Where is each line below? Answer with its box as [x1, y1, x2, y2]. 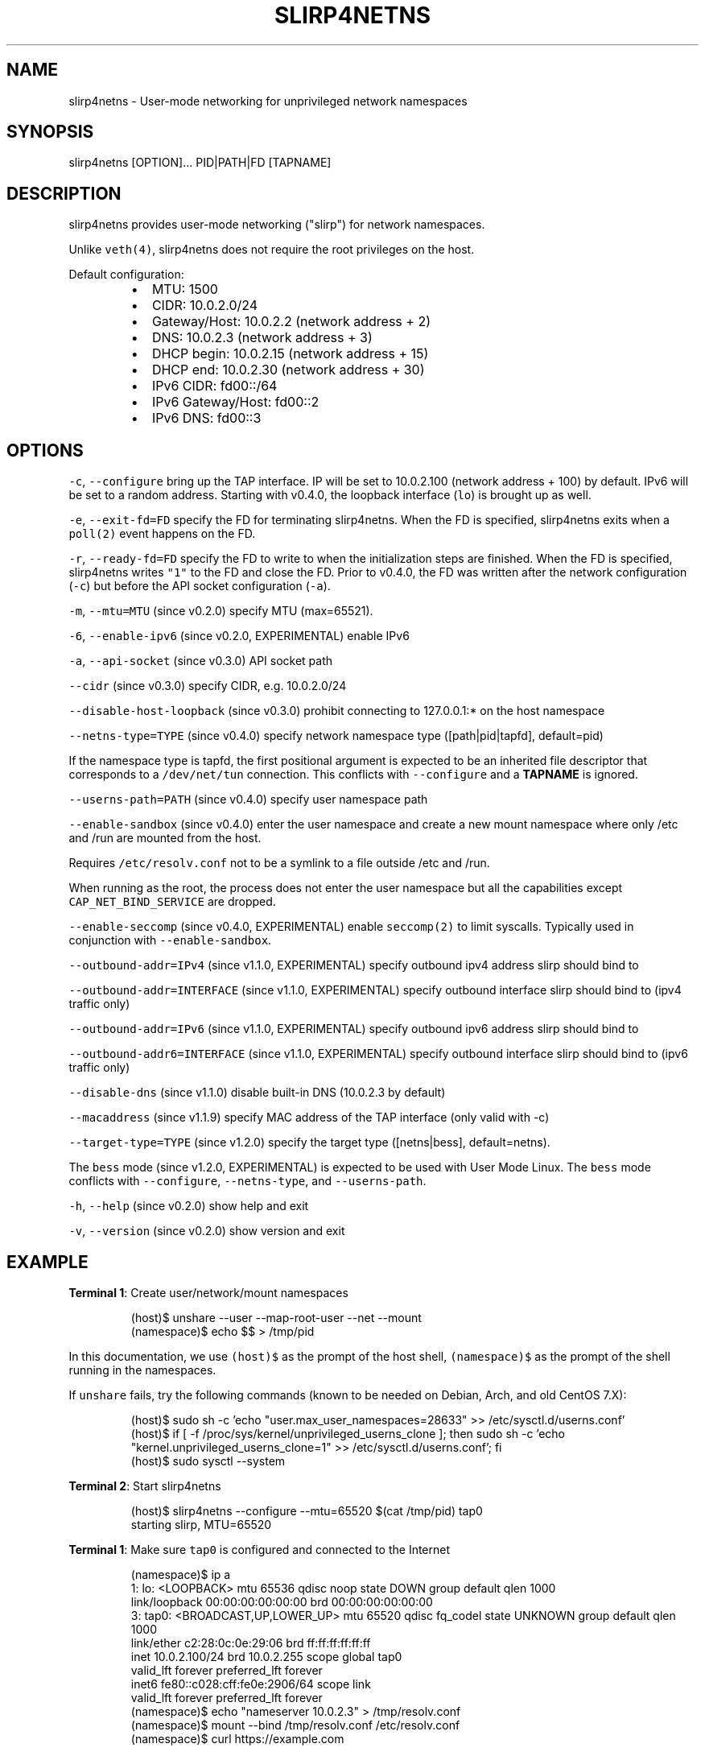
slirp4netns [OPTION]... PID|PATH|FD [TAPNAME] [68, 155, 332, 170]
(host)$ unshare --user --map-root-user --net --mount [130, 1310, 422, 1324]
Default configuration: [68, 267, 184, 282]
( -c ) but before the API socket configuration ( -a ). [68, 579, 331, 593]
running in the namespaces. [68, 1362, 216, 1377]
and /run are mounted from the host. [68, 831, 262, 845]
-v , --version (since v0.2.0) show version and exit [68, 1224, 345, 1238]
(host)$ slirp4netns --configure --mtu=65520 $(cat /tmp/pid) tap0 [130, 1503, 483, 1518]
